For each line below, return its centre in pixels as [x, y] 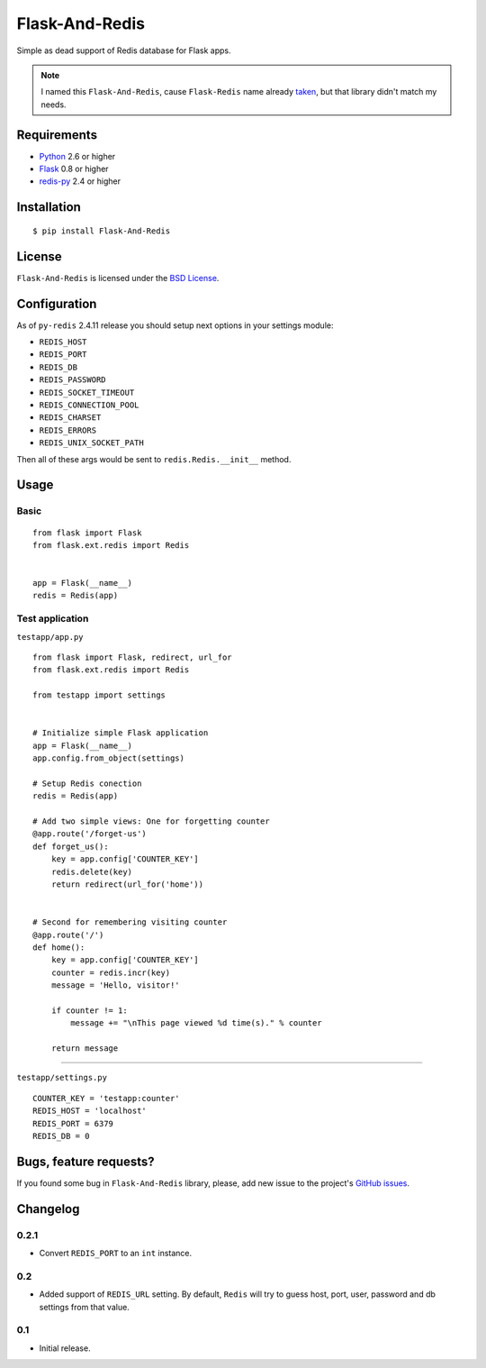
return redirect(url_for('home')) [127, 885]
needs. [54, 105]
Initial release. [65, 1348]
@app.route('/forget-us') [90, 834]
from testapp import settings [99, 695]
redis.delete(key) [92, 871]
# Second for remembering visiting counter [130, 922]
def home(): [59, 947]
